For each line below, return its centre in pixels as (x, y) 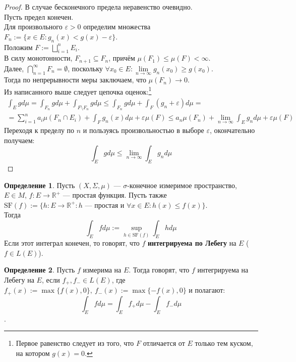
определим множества (117, 27)
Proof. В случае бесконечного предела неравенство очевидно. (98, 7)
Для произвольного (33, 27)
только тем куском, (224, 343)
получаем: (19, 140)
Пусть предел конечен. (39, 16)
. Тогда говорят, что (159, 270)
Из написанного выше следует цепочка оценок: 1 (78, 91)
